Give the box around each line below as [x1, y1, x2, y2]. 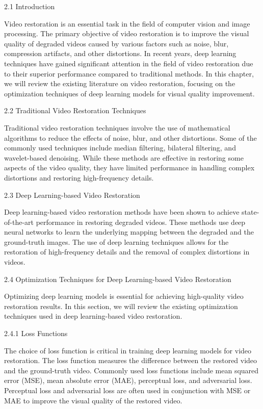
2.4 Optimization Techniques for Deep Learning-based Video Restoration [4, 273, 231, 284]
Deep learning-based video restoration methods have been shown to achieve [4, 207, 240, 217]
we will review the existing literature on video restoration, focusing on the [4, 78, 235, 89]
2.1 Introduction [4, 1, 55, 11]
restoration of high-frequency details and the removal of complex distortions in [4, 246, 250, 257]
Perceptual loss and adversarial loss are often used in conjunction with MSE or [4, 385, 251, 395]
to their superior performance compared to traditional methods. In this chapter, [4, 68, 254, 79]
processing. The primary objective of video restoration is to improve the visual [4, 28, 249, 39]
